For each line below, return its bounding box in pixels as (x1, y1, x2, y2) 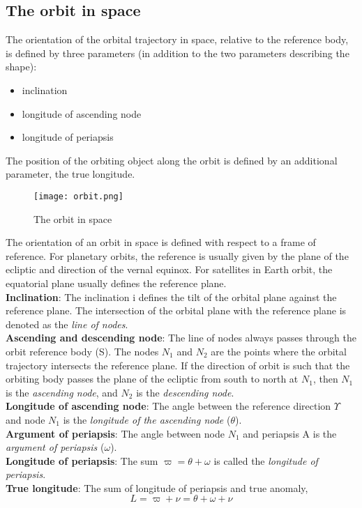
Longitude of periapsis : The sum (6, 453, 158, 468)
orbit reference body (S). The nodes (6, 344, 159, 358)
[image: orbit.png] (33, 191, 123, 201)
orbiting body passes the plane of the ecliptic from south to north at (6, 371, 299, 386)
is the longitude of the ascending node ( (63, 412, 231, 426)
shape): (6, 59, 37, 74)
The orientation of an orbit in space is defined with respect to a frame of (6, 235, 316, 249)
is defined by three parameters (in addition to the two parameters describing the (6, 45, 349, 60)
